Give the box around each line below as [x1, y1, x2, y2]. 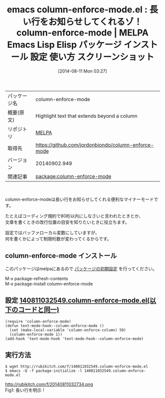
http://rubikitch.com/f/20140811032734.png [5, 381, 93, 387]
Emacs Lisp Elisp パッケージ [7, 39, 122, 50]
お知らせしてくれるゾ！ [48, 16, 142, 28]
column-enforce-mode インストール [5, 252, 117, 260]
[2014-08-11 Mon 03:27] [58, 68, 107, 74]
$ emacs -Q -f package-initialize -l [5, 368, 82, 373]
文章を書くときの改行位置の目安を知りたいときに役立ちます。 [5, 219, 130, 225]
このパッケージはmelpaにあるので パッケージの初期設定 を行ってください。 [5, 265, 157, 271]
